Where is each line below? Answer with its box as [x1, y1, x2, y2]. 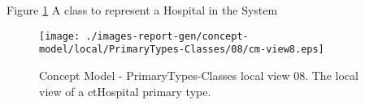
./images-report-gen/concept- [85, 30, 249, 42]
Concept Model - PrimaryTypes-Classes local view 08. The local [39, 66, 358, 83]
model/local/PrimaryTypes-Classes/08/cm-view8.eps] [39, 44, 324, 56]
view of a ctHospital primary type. [39, 82, 211, 99]
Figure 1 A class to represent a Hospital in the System [7, 2, 278, 18]
